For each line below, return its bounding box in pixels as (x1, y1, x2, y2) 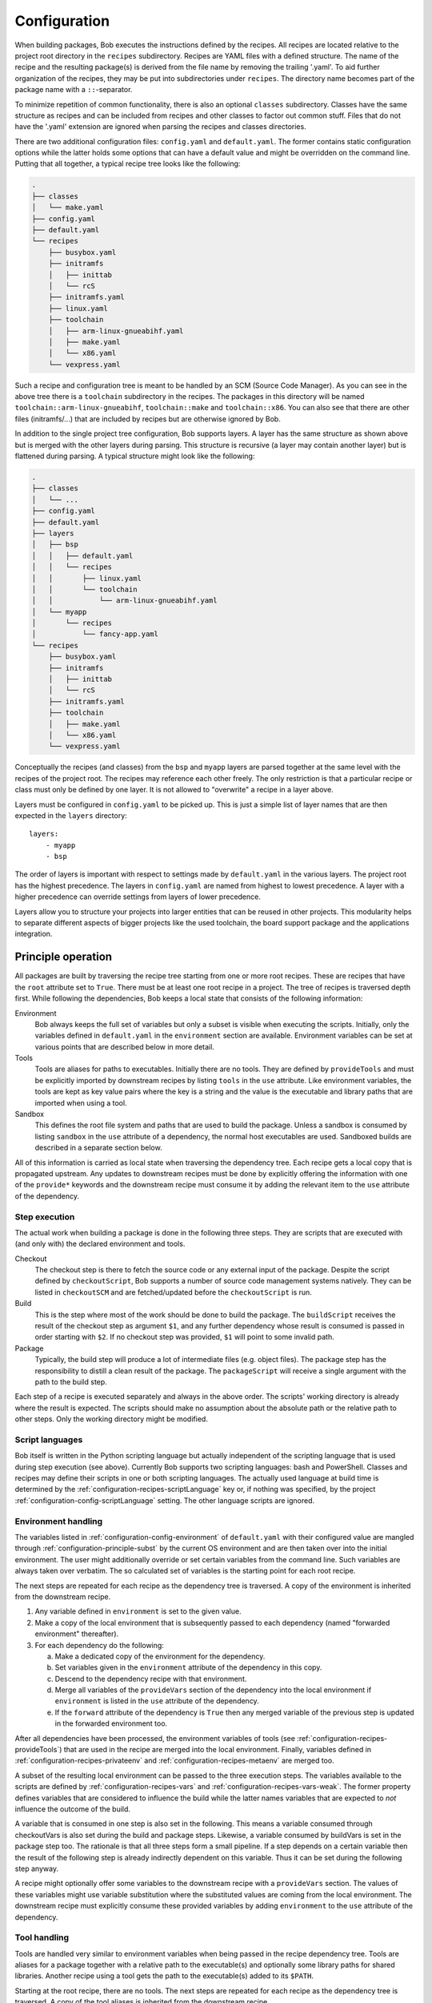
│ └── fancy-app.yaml (31, 630, 159, 639)
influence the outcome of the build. (14, 1804, 131, 1814)
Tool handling (14, 1932, 70, 1943)
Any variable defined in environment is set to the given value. (34, 1606, 242, 1616)
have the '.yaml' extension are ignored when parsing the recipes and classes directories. (14, 122, 307, 131)
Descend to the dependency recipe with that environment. (54, 1674, 247, 1683)
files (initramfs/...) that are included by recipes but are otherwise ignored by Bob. (14, 413, 282, 424)
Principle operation (14, 950, 112, 964)
